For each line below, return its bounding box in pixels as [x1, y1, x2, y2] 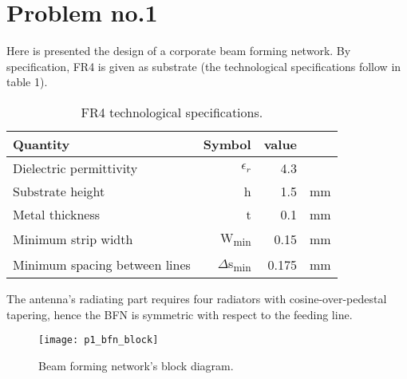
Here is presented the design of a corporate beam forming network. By [6, 42, 351, 59]
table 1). [6, 73, 48, 90]
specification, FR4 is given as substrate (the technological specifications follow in [6, 57, 401, 74]
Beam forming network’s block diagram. [38, 357, 234, 374]
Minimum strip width [13, 229, 133, 248]
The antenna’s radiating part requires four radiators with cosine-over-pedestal [6, 290, 387, 307]
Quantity [13, 134, 70, 153]
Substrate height [13, 181, 105, 200]
